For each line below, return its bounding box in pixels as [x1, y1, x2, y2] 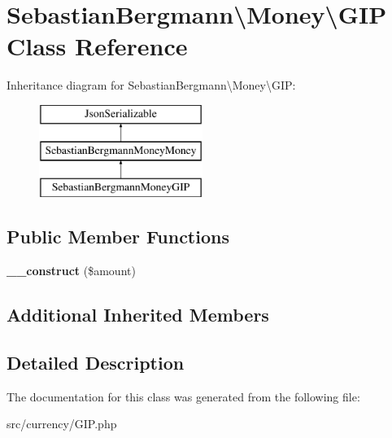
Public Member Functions [7, 224, 229, 249]
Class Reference [7, 29, 188, 63]
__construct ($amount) [7, 262, 136, 279]
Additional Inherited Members [7, 302, 269, 327]
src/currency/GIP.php [7, 415, 117, 432]
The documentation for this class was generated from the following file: [7, 388, 360, 405]
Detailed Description [7, 349, 185, 374]
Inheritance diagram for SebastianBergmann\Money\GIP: [7, 77, 296, 94]
